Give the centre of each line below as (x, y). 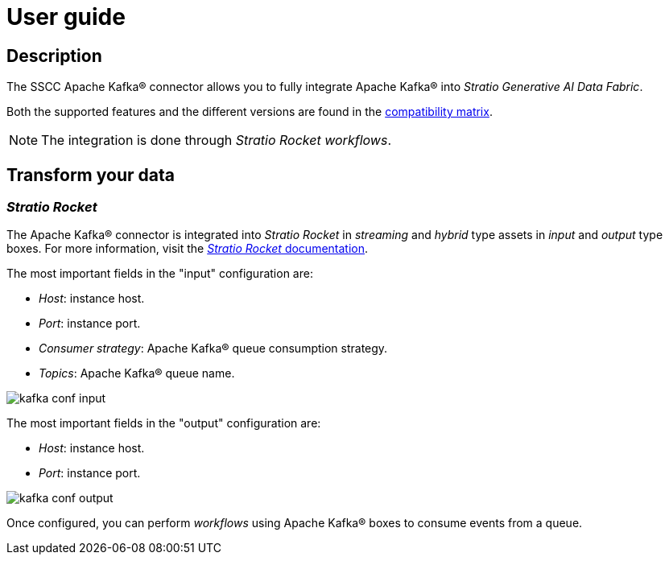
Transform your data (91, 175)
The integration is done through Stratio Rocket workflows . (216, 140)
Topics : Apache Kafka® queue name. (137, 373)
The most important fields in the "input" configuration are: (160, 274)
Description (54, 56)
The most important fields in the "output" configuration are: (164, 423)
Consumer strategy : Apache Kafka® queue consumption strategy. (213, 349)
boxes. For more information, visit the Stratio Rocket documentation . (188, 249)
